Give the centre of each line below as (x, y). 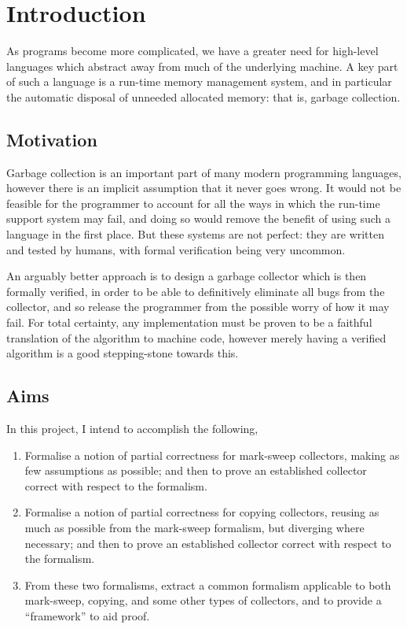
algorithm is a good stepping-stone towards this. (123, 353)
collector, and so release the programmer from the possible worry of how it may (198, 307)
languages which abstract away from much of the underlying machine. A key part (202, 66)
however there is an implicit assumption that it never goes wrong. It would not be (204, 188)
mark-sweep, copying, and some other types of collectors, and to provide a (203, 600)
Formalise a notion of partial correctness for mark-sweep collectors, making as (212, 455)
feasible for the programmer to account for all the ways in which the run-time (193, 203)
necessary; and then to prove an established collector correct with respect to (208, 543)
